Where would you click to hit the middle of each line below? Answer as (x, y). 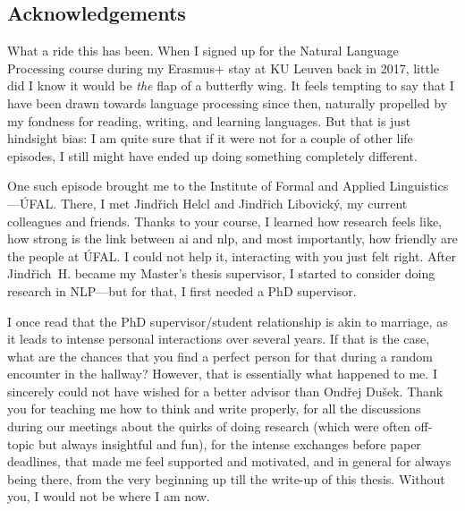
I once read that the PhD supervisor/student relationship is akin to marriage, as (228, 321)
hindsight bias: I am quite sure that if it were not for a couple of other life (210, 138)
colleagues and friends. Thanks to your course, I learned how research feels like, (224, 221)
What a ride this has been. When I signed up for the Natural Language (203, 51)
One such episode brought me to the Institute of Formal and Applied (196, 186)
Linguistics (419, 186)
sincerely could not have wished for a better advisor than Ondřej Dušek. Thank (225, 391)
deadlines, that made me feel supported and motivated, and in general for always (229, 461)
